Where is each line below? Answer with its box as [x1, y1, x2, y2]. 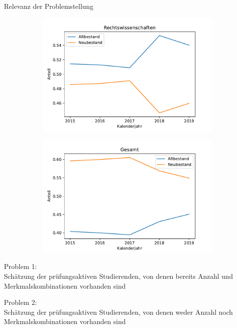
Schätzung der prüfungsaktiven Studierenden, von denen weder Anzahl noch [4, 306, 233, 317]
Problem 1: [4, 261, 37, 271]
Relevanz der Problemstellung [4, 1, 94, 11]
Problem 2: [4, 297, 37, 307]
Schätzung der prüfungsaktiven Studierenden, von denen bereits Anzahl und [4, 271, 233, 281]
